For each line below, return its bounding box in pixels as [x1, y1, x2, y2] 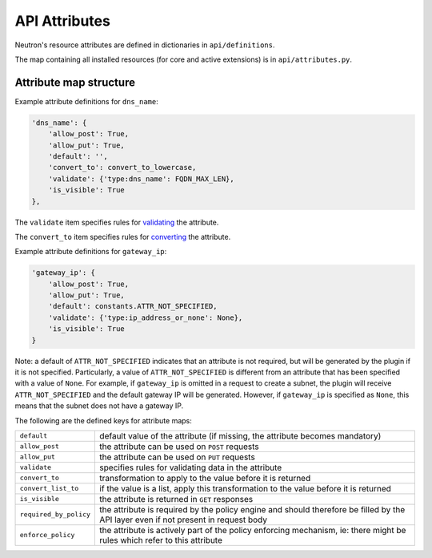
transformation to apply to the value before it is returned [99, 472, 311, 483]
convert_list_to [19, 484, 79, 493]
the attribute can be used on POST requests [99, 441, 259, 452]
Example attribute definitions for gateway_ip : [14, 247, 167, 257]
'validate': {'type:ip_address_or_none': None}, [48, 313, 243, 322]
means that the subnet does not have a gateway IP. [14, 401, 184, 410]
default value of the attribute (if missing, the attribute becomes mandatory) [99, 430, 382, 441]
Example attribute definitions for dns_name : [14, 96, 159, 106]
